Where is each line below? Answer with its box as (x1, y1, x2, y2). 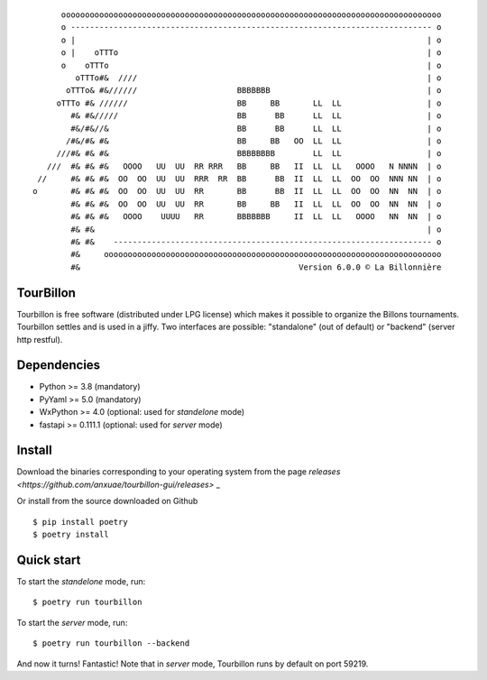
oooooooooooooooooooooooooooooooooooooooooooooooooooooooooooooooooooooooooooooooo (60, 10, 442, 20)
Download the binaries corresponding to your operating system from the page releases (16, 466, 341, 477)
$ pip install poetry (32, 517, 128, 527)
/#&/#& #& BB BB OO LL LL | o (66, 135, 442, 146)
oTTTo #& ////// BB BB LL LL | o (56, 97, 442, 108)
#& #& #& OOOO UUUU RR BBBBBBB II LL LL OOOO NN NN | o (70, 212, 442, 222)
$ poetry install (32, 529, 109, 540)
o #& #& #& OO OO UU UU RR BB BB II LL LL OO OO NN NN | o (32, 186, 442, 197)
